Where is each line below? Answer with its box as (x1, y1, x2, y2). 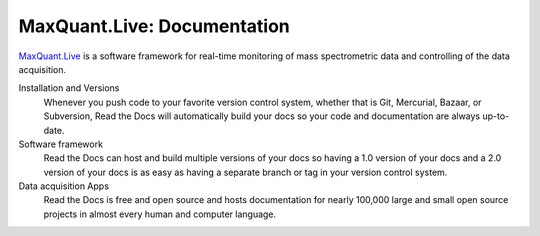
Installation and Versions (18, 82, 120, 94)
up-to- (481, 110, 510, 122)
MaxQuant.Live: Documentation (18, 15, 290, 37)
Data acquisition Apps (18, 180, 110, 192)
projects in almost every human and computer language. (43, 208, 277, 220)
